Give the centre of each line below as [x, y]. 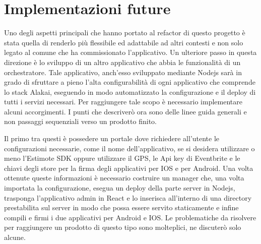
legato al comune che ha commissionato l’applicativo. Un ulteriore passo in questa [130, 52]
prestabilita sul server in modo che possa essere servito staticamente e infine [121, 207]
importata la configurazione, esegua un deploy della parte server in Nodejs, [120, 188]
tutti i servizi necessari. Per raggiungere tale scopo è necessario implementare [123, 102]
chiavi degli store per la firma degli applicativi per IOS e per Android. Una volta [129, 168]
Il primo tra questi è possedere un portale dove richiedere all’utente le [112, 138]
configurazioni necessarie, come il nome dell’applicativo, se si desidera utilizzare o [129, 148]
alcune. [15, 237]
